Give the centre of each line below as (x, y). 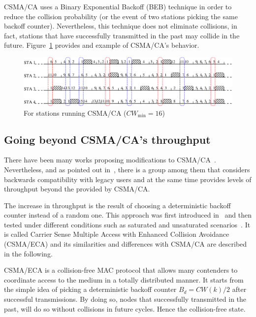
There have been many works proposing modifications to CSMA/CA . (110, 160)
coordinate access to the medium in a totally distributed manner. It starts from (124, 279)
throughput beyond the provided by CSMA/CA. (77, 189)
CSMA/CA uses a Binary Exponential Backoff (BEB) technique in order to (118, 6)
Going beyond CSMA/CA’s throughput (107, 139)
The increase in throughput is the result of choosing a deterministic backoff (117, 205)
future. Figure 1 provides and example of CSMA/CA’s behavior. (102, 45)
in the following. (28, 253)
